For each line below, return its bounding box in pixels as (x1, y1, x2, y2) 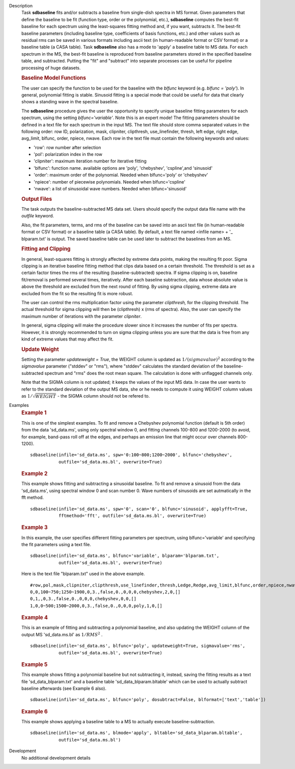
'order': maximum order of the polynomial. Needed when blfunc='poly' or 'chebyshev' (33, 172, 208, 178)
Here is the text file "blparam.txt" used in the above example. (21, 571, 145, 577)
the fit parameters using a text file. (21, 541, 91, 547)
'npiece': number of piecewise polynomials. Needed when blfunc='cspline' (33, 179, 185, 185)
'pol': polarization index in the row (33, 152, 103, 157)
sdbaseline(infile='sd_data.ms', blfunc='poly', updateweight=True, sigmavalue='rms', (30, 643, 245, 649)
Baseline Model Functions (21, 74, 86, 81)
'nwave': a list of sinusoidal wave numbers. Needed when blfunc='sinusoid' (33, 186, 187, 192)
